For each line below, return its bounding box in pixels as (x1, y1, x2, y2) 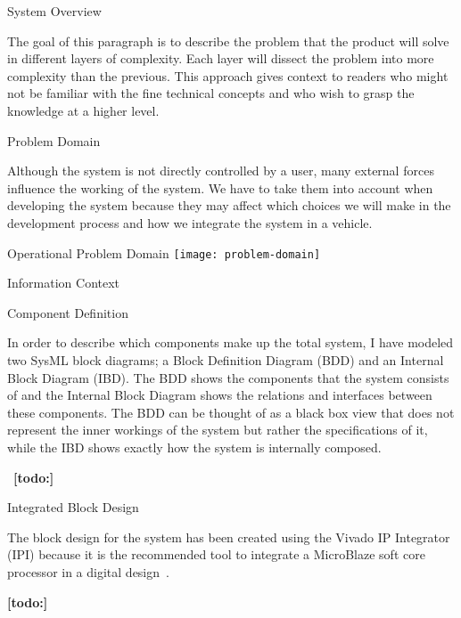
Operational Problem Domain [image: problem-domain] (7, 243, 321, 262)
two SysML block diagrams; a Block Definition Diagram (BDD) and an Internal (7, 350, 444, 369)
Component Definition (7, 303, 128, 321)
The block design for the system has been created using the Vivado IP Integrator (7, 527, 450, 546)
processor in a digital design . (7, 562, 169, 581)
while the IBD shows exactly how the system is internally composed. (7, 437, 382, 456)
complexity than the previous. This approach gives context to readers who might (7, 66, 449, 85)
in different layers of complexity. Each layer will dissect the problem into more (7, 49, 434, 68)
